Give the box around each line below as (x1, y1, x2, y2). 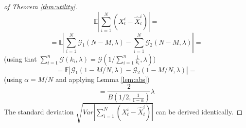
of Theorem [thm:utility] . (4, 1, 77, 11)
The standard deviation (4, 106, 74, 116)
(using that (4, 53, 37, 64)
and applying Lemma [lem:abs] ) (55, 74, 150, 84)
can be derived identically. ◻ (156, 106, 243, 116)
